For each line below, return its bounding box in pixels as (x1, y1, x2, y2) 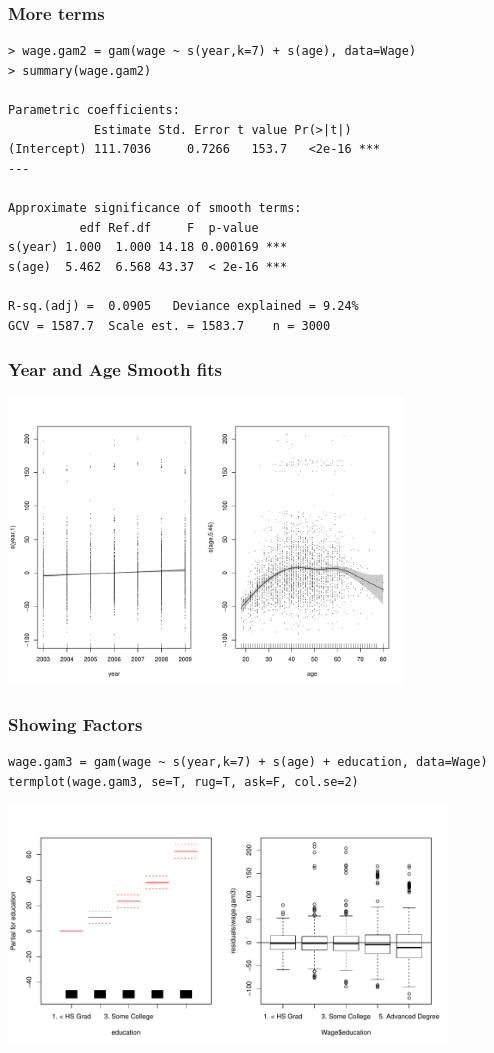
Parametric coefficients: (8, 103, 180, 117)
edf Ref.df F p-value (79, 220, 259, 235)
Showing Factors (8, 711, 143, 736)
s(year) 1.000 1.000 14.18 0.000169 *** (8, 240, 288, 255)
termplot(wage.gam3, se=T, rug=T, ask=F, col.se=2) (8, 774, 359, 789)
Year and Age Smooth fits (8, 357, 222, 382)
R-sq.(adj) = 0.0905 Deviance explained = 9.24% (8, 298, 359, 313)
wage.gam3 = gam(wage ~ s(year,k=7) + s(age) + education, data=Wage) (8, 755, 488, 770)
